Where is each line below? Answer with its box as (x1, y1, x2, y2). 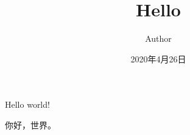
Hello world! (5, 98, 50, 111)
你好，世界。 (5, 118, 56, 131)
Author (145, 32, 172, 45)
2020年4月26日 (130, 52, 186, 65)
